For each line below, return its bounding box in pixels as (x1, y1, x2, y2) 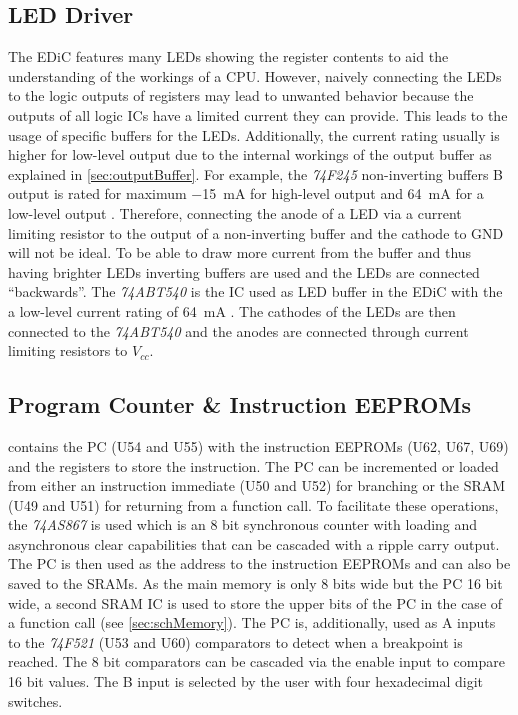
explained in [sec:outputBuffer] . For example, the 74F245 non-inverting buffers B (8, 163, 504, 184)
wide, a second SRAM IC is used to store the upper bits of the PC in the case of (8, 592, 503, 613)
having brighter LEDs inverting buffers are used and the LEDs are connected (8, 261, 480, 282)
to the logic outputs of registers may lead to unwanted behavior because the (8, 85, 474, 106)
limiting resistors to (8, 340, 128, 361)
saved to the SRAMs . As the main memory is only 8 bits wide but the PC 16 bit (8, 573, 503, 594)
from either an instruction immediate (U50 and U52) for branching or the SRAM (8, 475, 506, 496)
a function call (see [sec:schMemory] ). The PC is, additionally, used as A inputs (8, 612, 496, 633)
